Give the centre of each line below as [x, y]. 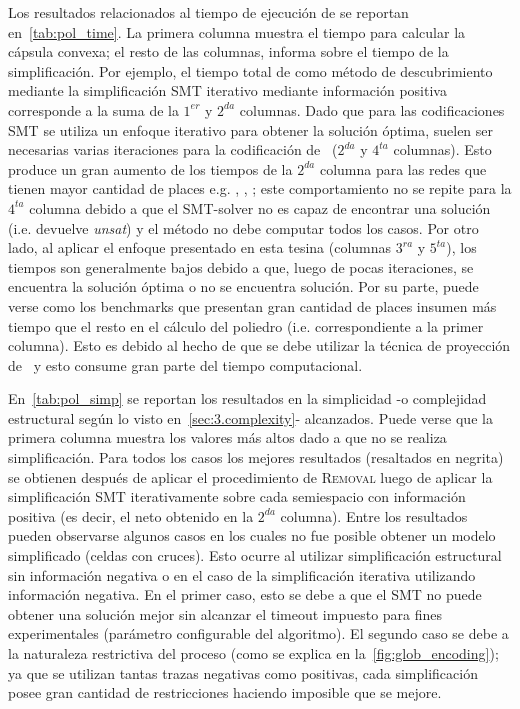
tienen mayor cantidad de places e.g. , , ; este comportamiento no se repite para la [260, 188]
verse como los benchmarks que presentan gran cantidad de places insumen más [252, 305]
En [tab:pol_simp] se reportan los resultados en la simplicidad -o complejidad [247, 398]
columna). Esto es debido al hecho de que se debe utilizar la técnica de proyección [259, 345]
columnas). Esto [442, 149]
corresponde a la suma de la [93, 109]
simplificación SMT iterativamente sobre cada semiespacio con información [237, 496]
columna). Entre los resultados [374, 515]
